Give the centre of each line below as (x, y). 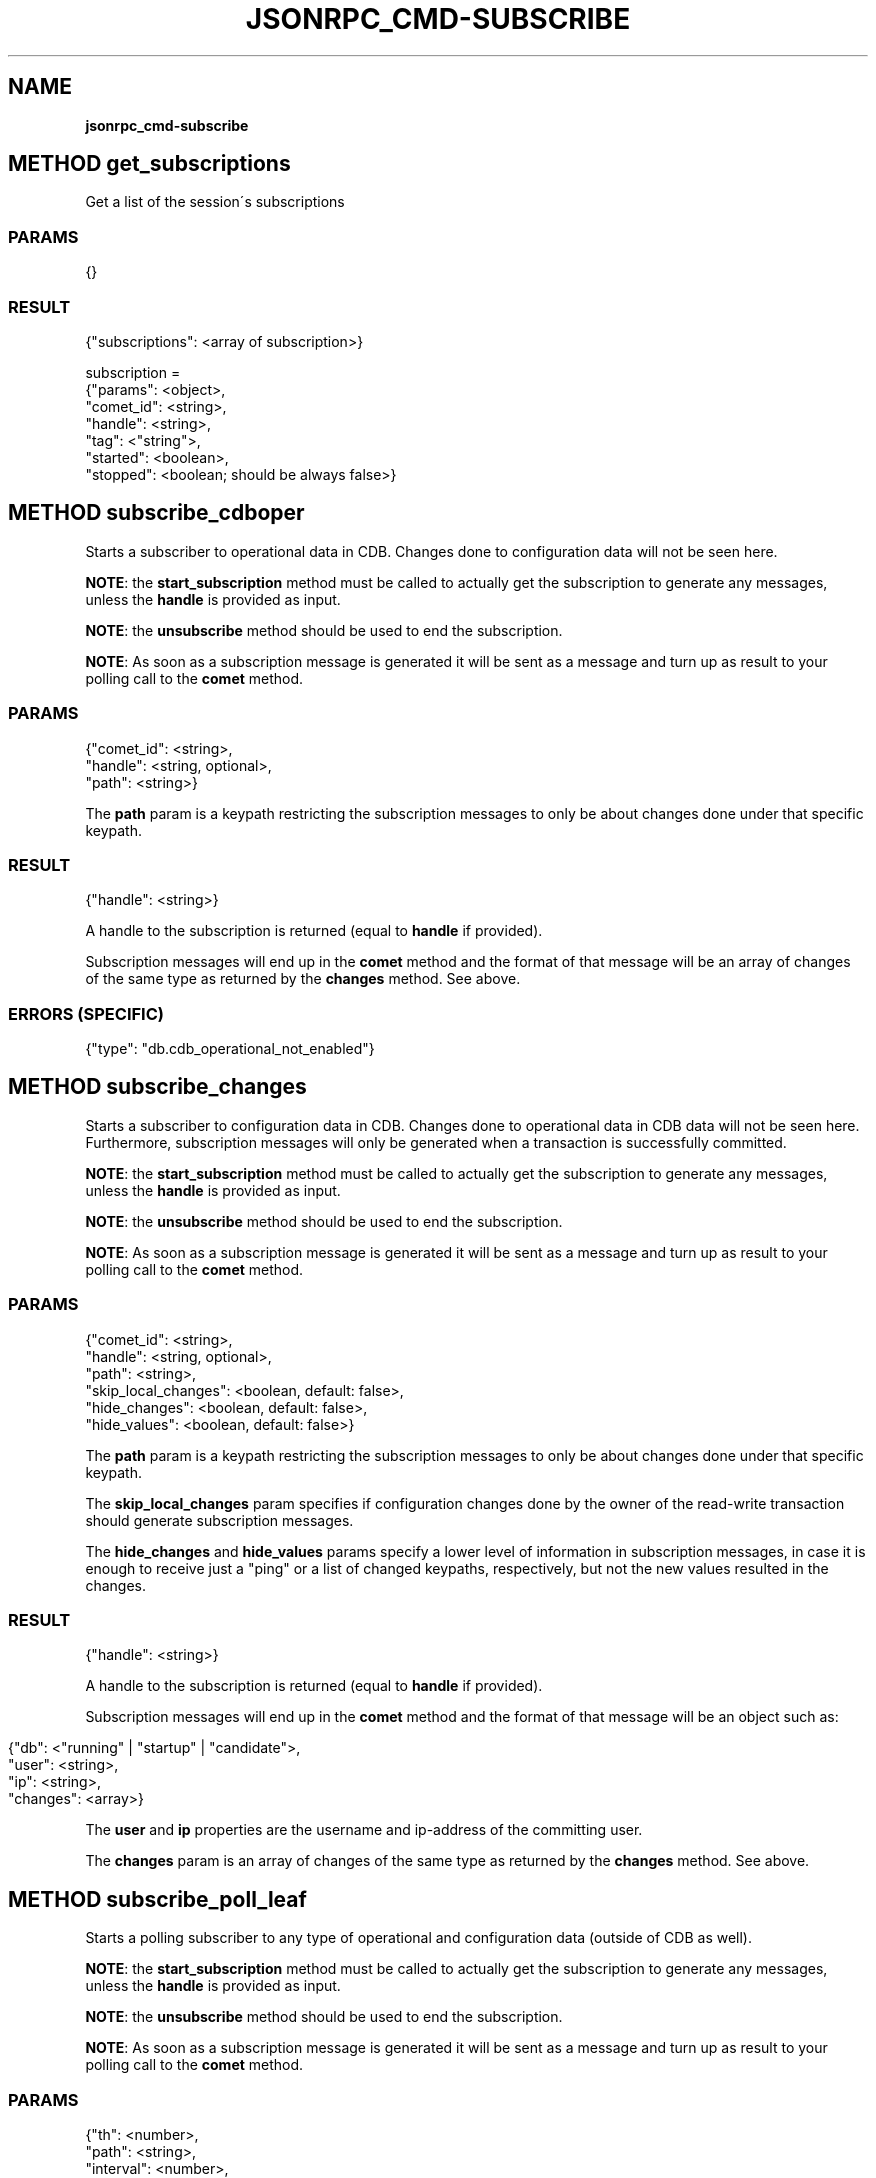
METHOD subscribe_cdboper (156, 513)
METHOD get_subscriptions (149, 164)
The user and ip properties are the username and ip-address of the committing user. (364, 1830)
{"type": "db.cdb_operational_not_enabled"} (230, 1049)
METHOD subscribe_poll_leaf (157, 1899)
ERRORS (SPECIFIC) (86, 1013)
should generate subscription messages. (219, 1520)
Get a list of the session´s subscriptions (215, 202)
